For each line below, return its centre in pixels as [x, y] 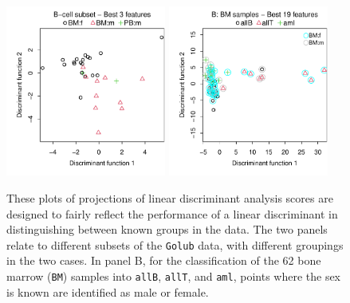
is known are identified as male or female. [108, 291]
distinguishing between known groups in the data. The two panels [167, 229]
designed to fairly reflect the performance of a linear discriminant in [172, 213]
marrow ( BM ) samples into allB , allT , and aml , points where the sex [174, 275]
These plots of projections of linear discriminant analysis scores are [170, 197]
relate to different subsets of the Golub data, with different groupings [175, 244]
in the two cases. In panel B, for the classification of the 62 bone [164, 260]
